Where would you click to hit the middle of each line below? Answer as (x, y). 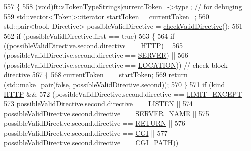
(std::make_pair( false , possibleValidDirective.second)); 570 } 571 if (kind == (121, 84)
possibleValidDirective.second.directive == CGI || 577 (86, 132)
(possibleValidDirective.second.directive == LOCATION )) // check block (116, 65)
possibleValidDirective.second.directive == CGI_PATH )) (91, 142)
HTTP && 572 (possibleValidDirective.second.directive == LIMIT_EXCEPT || (126, 94)
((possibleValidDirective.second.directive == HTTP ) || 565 (94, 45)
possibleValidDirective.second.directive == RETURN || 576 (94, 123)
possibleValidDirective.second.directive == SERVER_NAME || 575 (107, 113)
